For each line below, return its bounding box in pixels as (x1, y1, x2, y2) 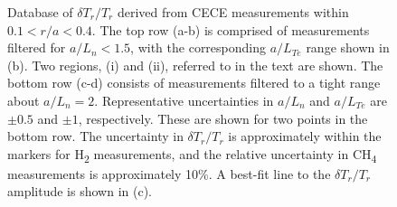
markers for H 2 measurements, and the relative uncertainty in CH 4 (7, 144, 377, 165)
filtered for (7, 38, 66, 57)
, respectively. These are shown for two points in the (78, 108, 368, 127)
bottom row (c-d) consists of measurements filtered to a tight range (7, 73, 381, 92)
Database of (7, 3, 73, 21)
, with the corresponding (130, 38, 267, 57)
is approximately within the (228, 127, 382, 146)
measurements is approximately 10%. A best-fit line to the (7, 164, 331, 183)
